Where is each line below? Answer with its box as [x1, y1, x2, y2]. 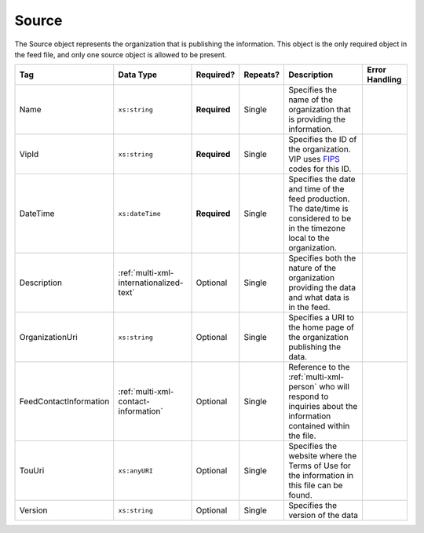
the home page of [287, 322, 355, 333]
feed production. [287, 193, 350, 204]
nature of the [287, 263, 337, 274]
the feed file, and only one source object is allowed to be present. [14, 49, 227, 59]
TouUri [19, 465, 45, 476]
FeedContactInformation [19, 396, 110, 407]
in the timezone [287, 223, 345, 234]
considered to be [287, 213, 352, 224]
